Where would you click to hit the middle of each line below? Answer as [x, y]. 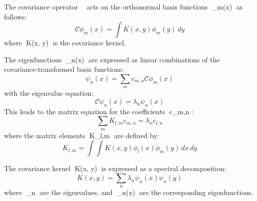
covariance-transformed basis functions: [64, 69]
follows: [15, 16]
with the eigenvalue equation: [49, 93]
